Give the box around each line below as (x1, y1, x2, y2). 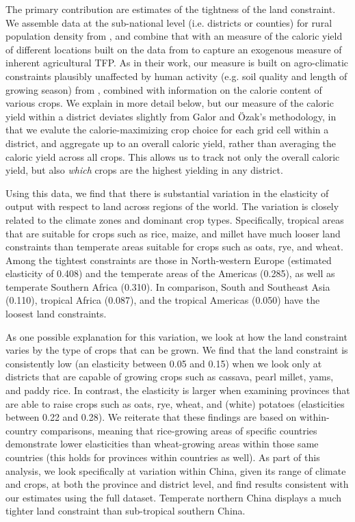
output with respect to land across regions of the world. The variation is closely (5, 199, 339, 213)
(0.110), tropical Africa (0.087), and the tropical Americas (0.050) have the (5, 293, 320, 307)
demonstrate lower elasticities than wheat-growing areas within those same (5, 436, 319, 451)
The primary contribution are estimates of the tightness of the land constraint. (5, 2, 336, 16)
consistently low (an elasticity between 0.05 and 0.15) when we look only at (5, 356, 322, 370)
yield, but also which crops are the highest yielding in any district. (5, 163, 283, 177)
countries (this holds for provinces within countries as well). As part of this (5, 450, 320, 464)
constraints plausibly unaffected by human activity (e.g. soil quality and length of (5, 68, 347, 83)
